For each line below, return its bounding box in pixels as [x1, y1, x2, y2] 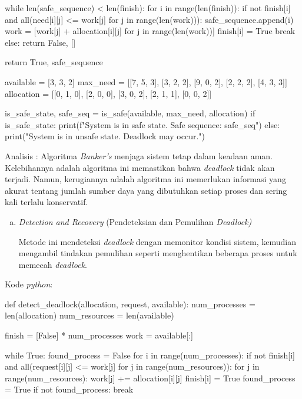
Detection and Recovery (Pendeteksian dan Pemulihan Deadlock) [18, 215, 252, 227]
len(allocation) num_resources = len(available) [5, 309, 174, 321]
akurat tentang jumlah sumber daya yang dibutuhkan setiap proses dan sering [5, 184, 287, 196]
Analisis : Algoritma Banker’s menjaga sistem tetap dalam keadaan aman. [5, 149, 273, 162]
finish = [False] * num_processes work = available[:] [5, 329, 193, 341]
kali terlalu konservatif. [5, 196, 88, 208]
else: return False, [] [5, 36, 76, 48]
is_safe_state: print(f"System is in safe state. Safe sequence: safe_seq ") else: [5, 118, 280, 130]
